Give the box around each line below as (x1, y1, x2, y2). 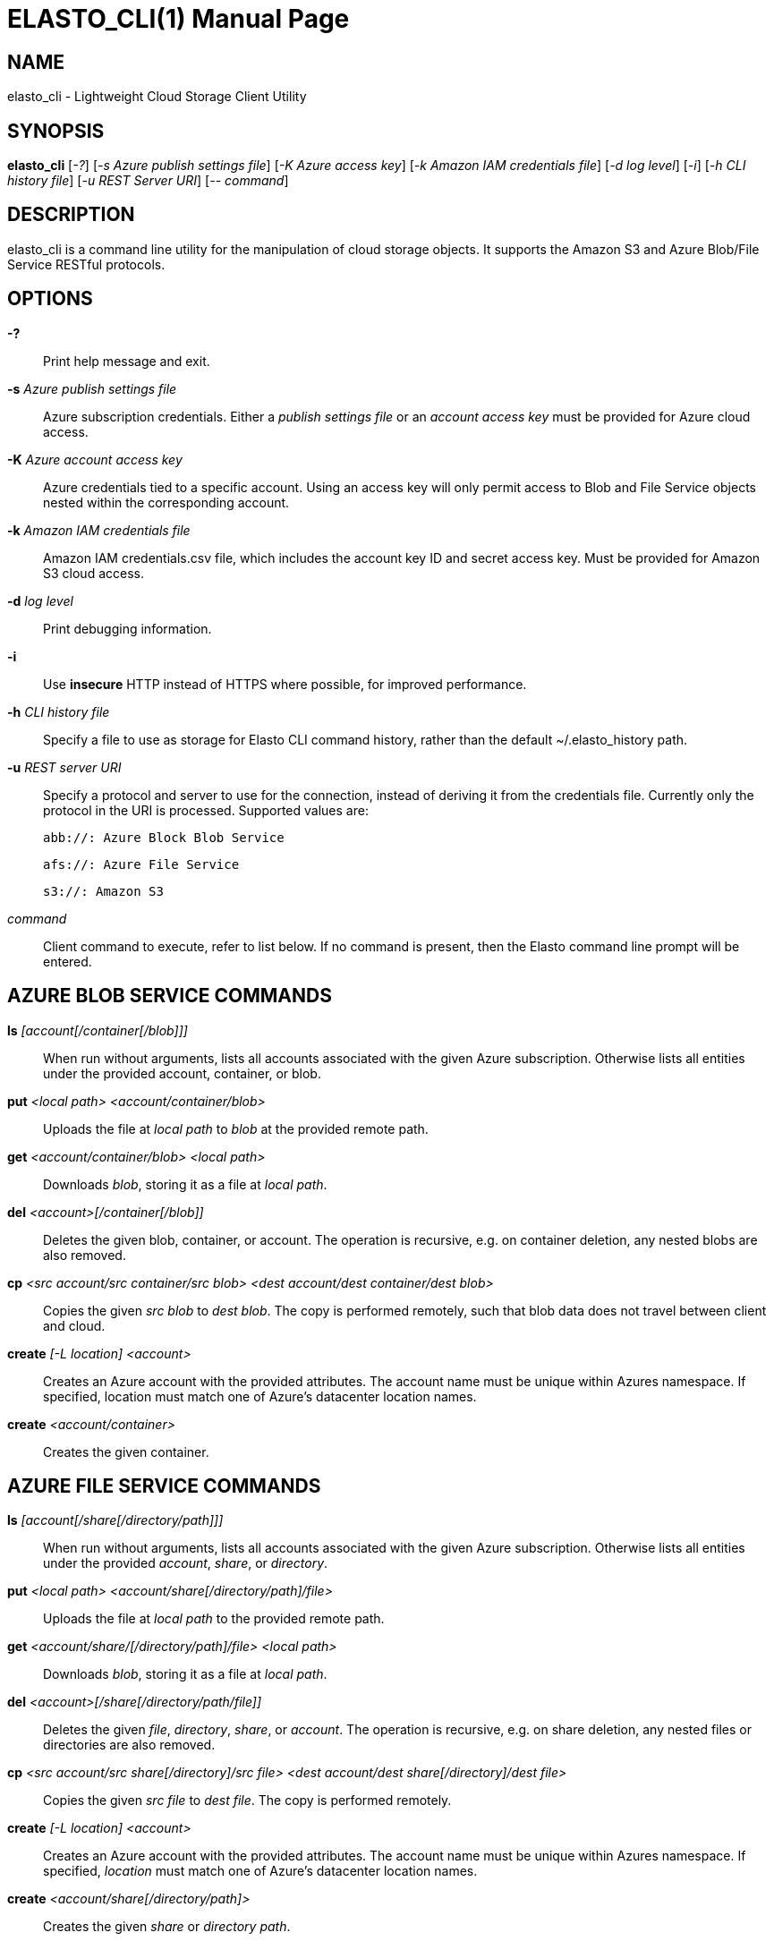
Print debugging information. (43, 620, 212, 636)
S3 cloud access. (43, 565, 144, 581)
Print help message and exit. (43, 353, 210, 369)
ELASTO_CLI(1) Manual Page (7, 4, 350, 34)
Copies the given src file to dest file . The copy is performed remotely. (43, 1792, 452, 1809)
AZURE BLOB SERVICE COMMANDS (7, 984, 332, 1008)
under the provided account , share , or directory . (43, 1555, 328, 1571)
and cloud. (43, 1317, 106, 1333)
